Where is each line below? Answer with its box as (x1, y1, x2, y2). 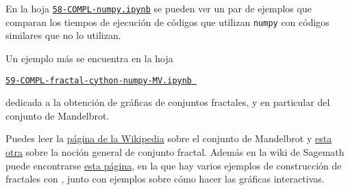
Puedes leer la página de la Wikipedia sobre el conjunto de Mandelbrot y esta (5, 131, 332, 146)
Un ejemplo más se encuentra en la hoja (5, 51, 173, 65)
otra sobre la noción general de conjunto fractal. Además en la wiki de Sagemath (5, 144, 345, 159)
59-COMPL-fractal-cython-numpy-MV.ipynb (5, 75, 192, 85)
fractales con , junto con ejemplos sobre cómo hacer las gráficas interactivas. (5, 172, 325, 186)
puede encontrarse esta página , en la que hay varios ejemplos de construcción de (5, 158, 342, 172)
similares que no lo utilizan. (5, 28, 121, 42)
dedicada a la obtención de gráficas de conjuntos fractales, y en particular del (5, 95, 330, 109)
